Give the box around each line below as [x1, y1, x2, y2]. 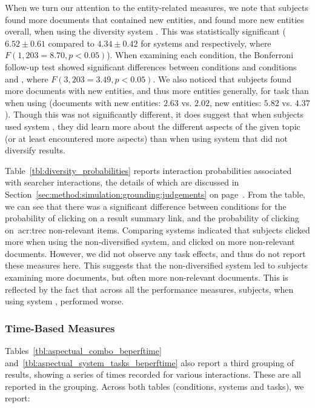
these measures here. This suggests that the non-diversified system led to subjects [5, 259, 308, 272]
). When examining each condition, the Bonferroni [107, 48, 294, 61]
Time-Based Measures [5, 320, 115, 335]
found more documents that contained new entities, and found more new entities [5, 13, 304, 25]
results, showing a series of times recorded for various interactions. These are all [5, 368, 302, 381]
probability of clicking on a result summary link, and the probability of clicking [5, 212, 299, 224]
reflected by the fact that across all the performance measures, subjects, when [5, 283, 294, 295]
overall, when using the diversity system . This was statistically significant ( [5, 25, 286, 38]
